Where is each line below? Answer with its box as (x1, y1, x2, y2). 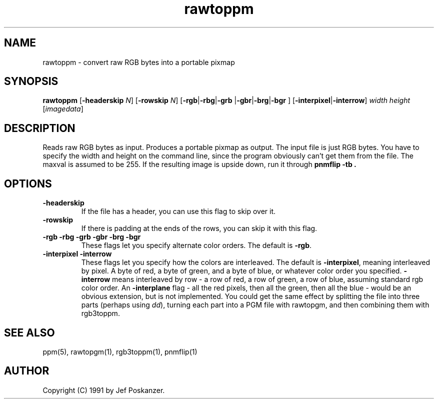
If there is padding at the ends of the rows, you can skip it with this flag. (81, 224, 317, 233)
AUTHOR (4, 364, 49, 377)
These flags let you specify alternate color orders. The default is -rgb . (81, 241, 312, 250)
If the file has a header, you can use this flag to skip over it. (81, 207, 276, 216)
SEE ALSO (4, 326, 55, 339)
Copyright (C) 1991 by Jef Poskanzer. (42, 385, 165, 394)
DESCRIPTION (4, 121, 75, 134)
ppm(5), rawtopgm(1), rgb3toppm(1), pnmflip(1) (42, 347, 197, 356)
